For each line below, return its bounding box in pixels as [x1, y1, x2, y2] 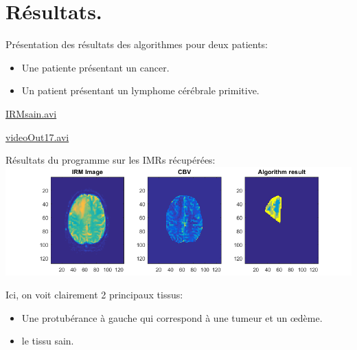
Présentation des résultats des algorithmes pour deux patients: [5, 37, 268, 52]
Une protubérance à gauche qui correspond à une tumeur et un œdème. [21, 310, 323, 325]
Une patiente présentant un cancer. [21, 60, 170, 74]
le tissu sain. [21, 333, 74, 348]
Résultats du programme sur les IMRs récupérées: [5, 153, 216, 167]
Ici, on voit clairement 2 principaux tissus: [5, 287, 183, 302]
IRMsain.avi [5, 106, 57, 120]
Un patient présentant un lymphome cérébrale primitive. [21, 83, 260, 98]
